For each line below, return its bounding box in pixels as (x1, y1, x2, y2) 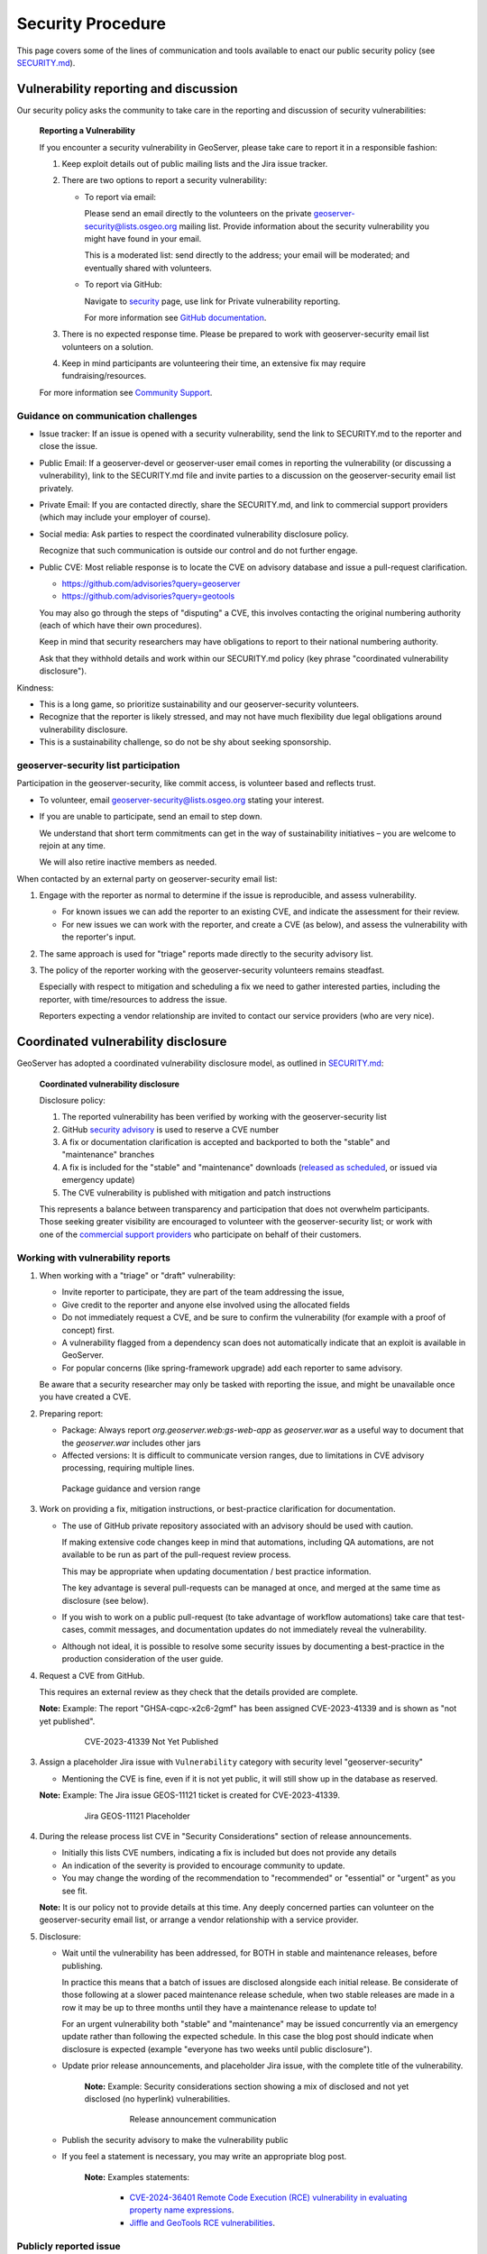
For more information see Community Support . (39, 387, 213, 398)
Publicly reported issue (16, 2240, 121, 2252)
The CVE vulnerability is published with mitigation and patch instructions (61, 1187, 331, 1198)
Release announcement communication (129, 2114, 277, 2125)
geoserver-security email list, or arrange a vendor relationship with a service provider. (39, 1914, 359, 1925)
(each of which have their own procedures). (39, 620, 202, 631)
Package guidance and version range (61, 1483, 201, 1494)
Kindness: (16, 682, 54, 693)
